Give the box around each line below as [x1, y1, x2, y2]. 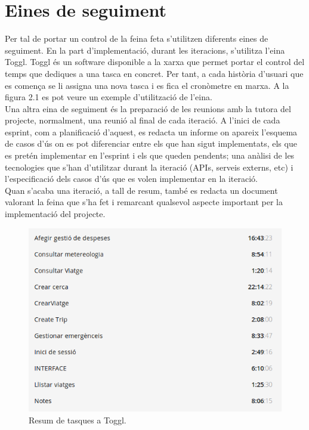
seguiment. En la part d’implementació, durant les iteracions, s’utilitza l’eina [5, 44, 285, 56]
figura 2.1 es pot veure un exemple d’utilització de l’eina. [5, 91, 212, 103]
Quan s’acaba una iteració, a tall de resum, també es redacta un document [5, 184, 278, 196]
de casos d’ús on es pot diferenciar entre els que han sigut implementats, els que [5, 137, 297, 150]
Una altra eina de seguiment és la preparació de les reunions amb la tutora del [5, 102, 291, 115]
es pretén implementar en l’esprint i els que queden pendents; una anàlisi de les [5, 149, 295, 162]
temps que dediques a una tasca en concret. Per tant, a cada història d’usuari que [5, 67, 304, 79]
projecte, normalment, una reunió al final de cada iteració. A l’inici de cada [5, 114, 280, 126]
